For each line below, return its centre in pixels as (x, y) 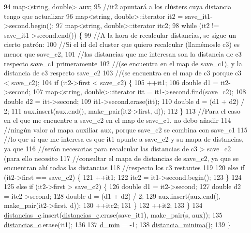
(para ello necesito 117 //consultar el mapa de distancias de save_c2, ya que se (121, 158)
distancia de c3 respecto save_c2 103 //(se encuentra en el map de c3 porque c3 (123, 73)
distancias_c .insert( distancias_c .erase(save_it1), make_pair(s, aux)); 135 (113, 215)
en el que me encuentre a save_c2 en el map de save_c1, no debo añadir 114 (118, 120)
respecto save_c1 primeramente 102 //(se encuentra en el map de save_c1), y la (123, 63)
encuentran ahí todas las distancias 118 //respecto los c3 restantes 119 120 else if (124, 167)
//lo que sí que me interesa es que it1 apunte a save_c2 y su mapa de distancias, (124, 139)
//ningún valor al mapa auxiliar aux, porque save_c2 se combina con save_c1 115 (126, 129)
